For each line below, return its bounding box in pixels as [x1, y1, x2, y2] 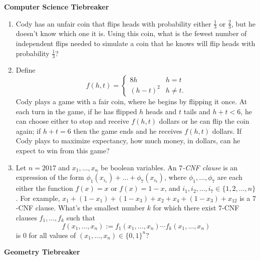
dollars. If [212, 125, 242, 136]
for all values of [29, 229, 76, 240]
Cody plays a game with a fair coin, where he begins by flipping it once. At [16, 96, 247, 107]
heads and [145, 106, 177, 116]
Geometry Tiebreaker [4, 246, 80, 257]
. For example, [16, 192, 60, 203]
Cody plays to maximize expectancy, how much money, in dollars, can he [16, 135, 240, 146]
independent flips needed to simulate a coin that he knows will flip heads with [16, 38, 255, 49]
